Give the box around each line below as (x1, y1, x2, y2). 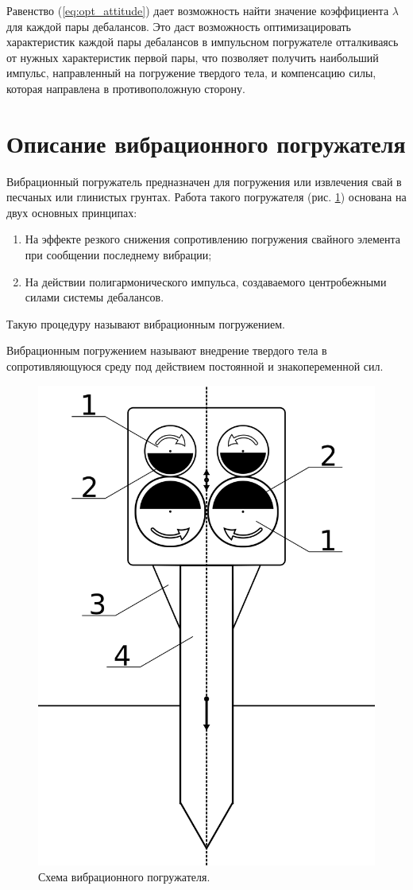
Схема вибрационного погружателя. (38, 869, 210, 885)
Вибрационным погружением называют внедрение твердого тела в (6, 342, 327, 359)
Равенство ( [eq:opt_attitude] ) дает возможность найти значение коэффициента (6, 2, 389, 18)
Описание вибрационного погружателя (6, 126, 406, 159)
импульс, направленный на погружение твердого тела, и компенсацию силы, (6, 64, 376, 81)
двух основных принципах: (6, 204, 137, 220)
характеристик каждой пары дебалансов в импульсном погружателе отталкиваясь (6, 33, 399, 50)
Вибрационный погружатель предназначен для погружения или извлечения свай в (6, 173, 402, 189)
